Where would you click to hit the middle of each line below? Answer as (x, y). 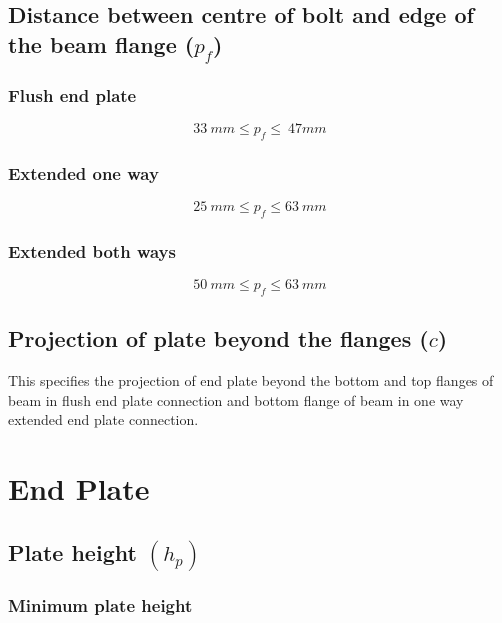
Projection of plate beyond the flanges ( (218, 338)
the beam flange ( (101, 43)
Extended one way (83, 172)
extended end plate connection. (103, 419)
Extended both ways (92, 250)
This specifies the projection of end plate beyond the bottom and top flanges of (251, 380)
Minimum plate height (100, 604)
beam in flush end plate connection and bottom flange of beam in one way (236, 399)
